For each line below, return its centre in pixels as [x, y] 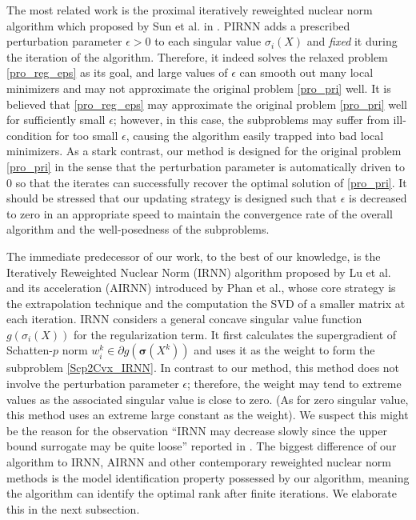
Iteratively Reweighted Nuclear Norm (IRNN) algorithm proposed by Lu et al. [199, 272]
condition [29, 135]
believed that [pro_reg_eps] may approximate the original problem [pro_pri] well [207, 104]
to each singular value [208, 41]
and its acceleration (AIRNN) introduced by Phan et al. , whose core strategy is [201, 288]
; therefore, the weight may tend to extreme [294, 384]
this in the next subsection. [73, 508]
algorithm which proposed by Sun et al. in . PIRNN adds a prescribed [178, 25]
